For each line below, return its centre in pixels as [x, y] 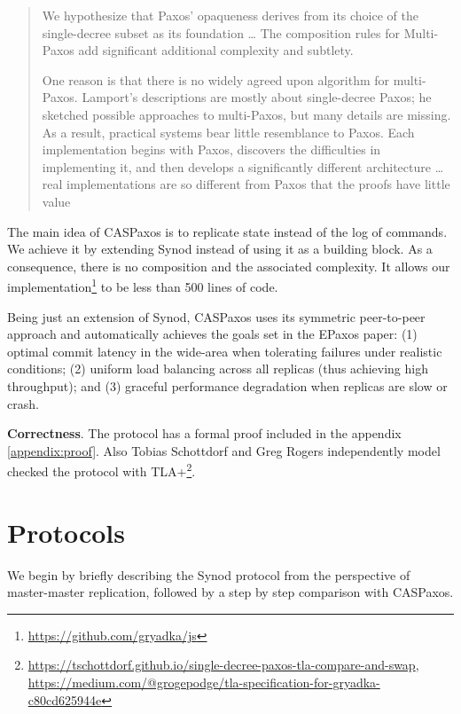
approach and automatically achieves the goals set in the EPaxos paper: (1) [212, 334]
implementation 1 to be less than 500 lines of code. [143, 285]
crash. [23, 403]
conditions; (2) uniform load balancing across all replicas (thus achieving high [218, 369]
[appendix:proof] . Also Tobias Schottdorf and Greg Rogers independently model [224, 450]
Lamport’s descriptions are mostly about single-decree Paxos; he [257, 97]
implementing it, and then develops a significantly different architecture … [243, 166]
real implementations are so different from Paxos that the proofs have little [246, 184]
